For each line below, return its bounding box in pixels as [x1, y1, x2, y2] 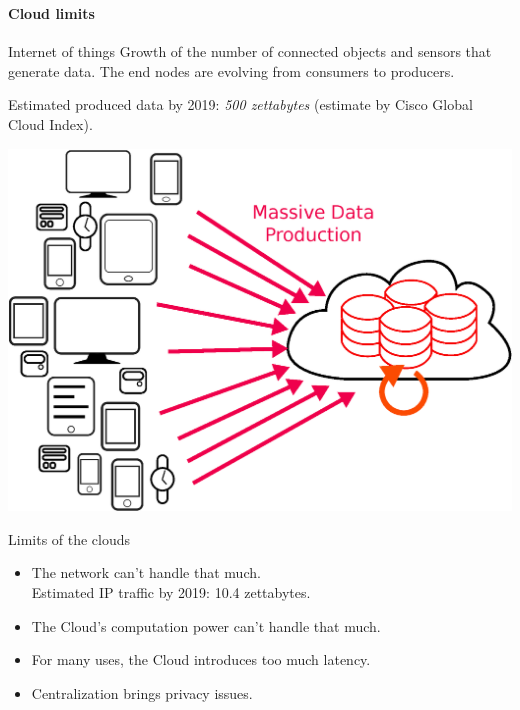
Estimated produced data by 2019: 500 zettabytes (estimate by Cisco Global [8, 94, 473, 115]
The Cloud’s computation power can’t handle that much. [31, 615, 381, 636]
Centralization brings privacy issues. [31, 682, 253, 703]
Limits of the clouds [8, 528, 131, 549]
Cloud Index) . [8, 113, 93, 134]
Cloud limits [8, 2, 95, 23]
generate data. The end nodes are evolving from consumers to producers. [8, 60, 455, 81]
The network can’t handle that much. [31, 562, 261, 583]
